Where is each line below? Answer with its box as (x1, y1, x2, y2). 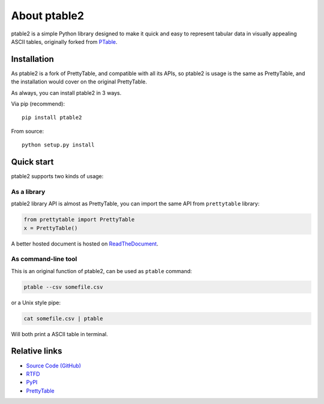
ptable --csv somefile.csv (23, 283, 103, 291)
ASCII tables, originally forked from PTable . (11, 38, 118, 45)
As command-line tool (11, 255, 77, 264)
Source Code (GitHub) (26, 362, 81, 369)
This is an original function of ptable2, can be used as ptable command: (11, 267, 192, 274)
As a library (11, 187, 46, 196)
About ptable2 (11, 9, 84, 22)
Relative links (11, 346, 62, 357)
